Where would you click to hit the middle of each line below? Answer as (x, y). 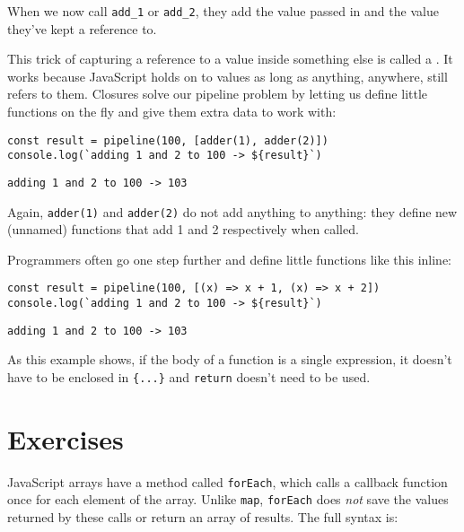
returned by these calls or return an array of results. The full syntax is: (203, 517)
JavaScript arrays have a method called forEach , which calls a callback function (228, 481)
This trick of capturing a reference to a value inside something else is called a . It (230, 59)
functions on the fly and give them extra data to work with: (172, 112)
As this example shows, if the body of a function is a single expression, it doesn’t (230, 359)
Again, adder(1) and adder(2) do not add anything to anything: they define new (232, 211)
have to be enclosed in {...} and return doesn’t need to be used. (189, 377)
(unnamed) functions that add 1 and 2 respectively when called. (183, 229)
